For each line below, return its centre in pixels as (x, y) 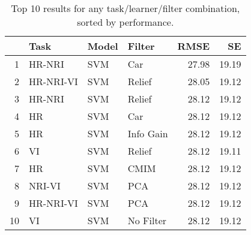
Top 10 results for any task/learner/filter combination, (125, 8)
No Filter (147, 220)
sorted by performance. (125, 22)
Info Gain (148, 133)
